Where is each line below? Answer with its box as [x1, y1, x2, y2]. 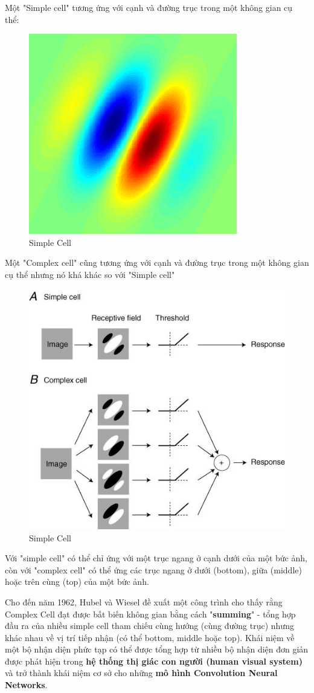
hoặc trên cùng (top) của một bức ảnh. [5, 575, 149, 588]
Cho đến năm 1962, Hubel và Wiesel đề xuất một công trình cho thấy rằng [5, 595, 283, 608]
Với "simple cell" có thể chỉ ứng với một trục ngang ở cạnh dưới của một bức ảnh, [5, 552, 307, 564]
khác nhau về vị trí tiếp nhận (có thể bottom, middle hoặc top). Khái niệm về [5, 631, 295, 643]
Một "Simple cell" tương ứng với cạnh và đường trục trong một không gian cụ [5, 1, 293, 13]
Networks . [5, 678, 48, 691]
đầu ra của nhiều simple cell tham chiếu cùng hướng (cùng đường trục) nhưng [5, 619, 294, 632]
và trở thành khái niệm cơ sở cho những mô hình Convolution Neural [5, 666, 278, 679]
